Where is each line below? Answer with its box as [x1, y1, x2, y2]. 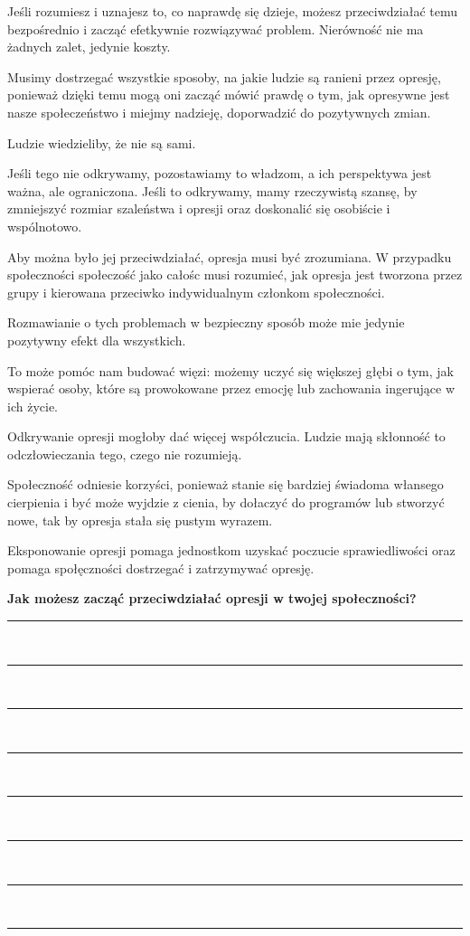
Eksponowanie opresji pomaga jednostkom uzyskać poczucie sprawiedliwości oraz [7, 541, 456, 560]
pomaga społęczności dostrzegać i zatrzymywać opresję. [7, 558, 315, 577]
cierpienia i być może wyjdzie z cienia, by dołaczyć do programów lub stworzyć [7, 493, 445, 512]
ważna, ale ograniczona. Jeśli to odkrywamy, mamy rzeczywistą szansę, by [7, 181, 418, 200]
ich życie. [7, 396, 58, 415]
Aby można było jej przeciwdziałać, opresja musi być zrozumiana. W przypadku [7, 247, 452, 266]
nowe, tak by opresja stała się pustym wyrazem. [7, 510, 273, 529]
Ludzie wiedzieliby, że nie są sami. [7, 133, 196, 152]
